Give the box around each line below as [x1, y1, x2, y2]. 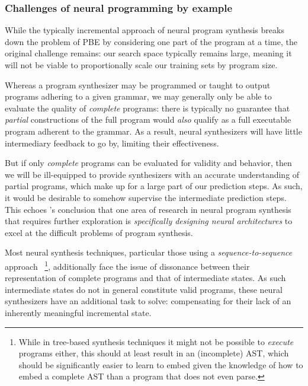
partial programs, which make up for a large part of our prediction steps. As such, [5, 180, 303, 192]
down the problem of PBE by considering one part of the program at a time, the [5, 35, 297, 47]
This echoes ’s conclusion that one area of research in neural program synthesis [5, 203, 291, 215]
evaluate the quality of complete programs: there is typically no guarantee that [5, 101, 290, 114]
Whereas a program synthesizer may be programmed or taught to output [5, 78, 271, 91]
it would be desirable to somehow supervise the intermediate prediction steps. [5, 191, 287, 203]
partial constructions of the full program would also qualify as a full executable [5, 113, 291, 126]
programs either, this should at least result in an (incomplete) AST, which [18, 347, 289, 359]
